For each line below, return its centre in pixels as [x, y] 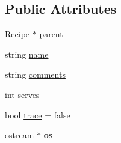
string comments [35, 74]
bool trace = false [38, 114]
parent [51, 34]
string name [27, 54]
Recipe [17, 34]
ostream [20, 135]
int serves [22, 94]
